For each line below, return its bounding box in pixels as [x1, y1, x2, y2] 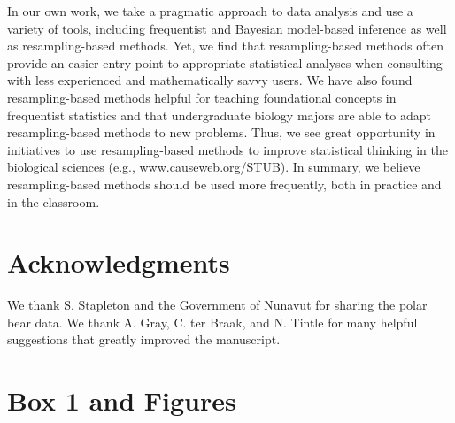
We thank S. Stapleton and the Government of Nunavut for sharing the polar [7, 296, 428, 314]
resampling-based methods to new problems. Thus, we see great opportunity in [7, 123, 436, 142]
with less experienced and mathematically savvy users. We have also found [7, 71, 413, 89]
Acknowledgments [7, 244, 230, 281]
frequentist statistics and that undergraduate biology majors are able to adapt [7, 105, 431, 124]
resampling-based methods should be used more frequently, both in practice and [7, 174, 442, 193]
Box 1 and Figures [7, 382, 236, 419]
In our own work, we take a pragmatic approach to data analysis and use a [7, 2, 413, 19]
